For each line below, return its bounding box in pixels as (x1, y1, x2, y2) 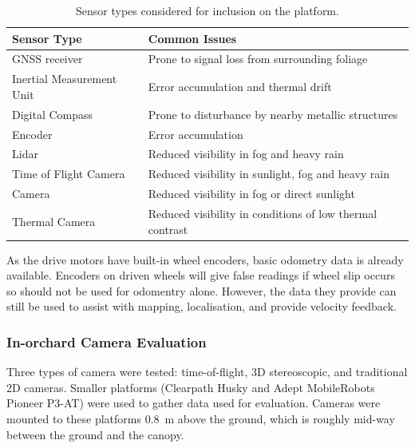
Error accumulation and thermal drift (148, 78, 332, 95)
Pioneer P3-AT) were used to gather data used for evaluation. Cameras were (6, 394, 381, 411)
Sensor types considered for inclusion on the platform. (76, 2, 339, 18)
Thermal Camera (12, 212, 96, 229)
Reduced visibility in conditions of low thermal (148, 204, 377, 221)
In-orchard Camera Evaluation (6, 331, 207, 351)
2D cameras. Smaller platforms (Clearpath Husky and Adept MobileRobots (6, 379, 375, 395)
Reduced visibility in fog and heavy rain (148, 145, 344, 162)
